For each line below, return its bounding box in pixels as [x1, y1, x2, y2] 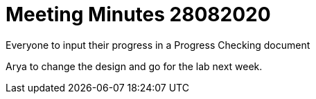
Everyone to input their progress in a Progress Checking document [6, 38, 310, 51]
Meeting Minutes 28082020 [6, 3, 271, 26]
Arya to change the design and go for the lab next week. [6, 60, 263, 72]
